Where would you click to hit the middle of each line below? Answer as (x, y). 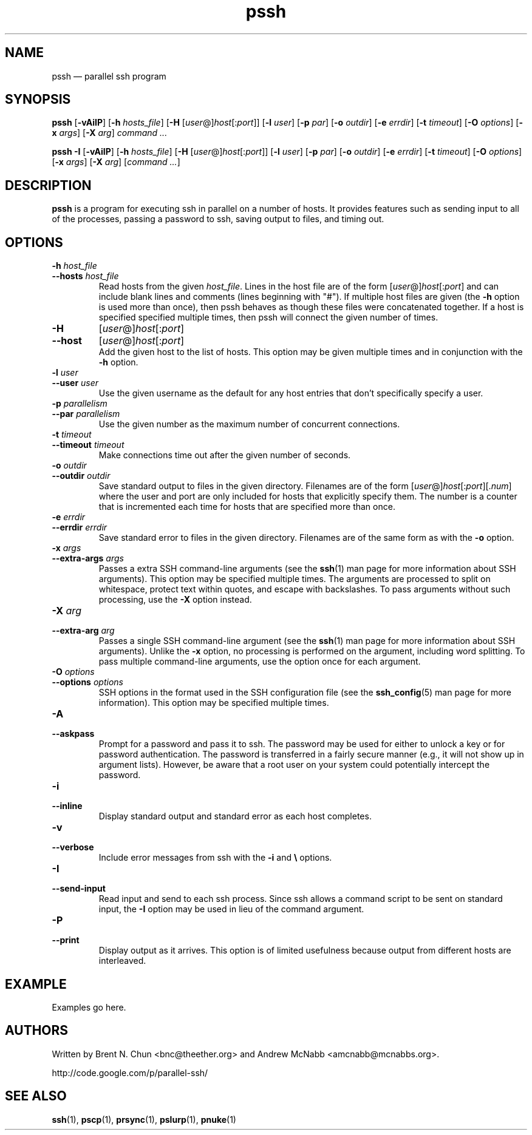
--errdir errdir (80, 527)
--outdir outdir (81, 476)
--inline (67, 806)
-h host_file (74, 266)
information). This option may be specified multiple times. (214, 703)
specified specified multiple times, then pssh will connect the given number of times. (268, 317)
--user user (75, 383)
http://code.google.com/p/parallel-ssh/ (130, 1072)
